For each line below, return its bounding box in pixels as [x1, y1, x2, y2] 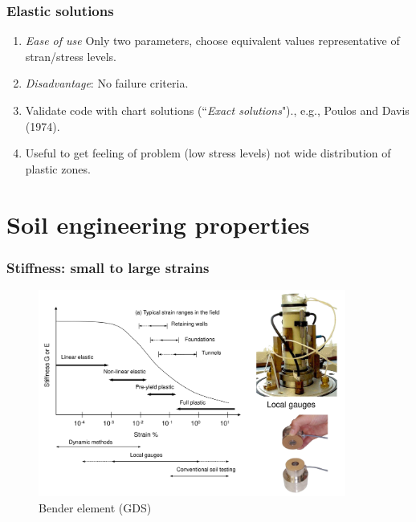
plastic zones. [25, 160, 91, 177]
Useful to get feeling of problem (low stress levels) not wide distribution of [25, 145, 391, 161]
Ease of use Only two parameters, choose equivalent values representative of [25, 32, 400, 49]
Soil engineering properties [6, 207, 310, 240]
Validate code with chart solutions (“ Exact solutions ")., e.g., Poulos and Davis [25, 102, 410, 118]
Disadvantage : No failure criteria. [25, 75, 189, 92]
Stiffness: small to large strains [6, 257, 210, 277]
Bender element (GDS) [39, 500, 152, 516]
